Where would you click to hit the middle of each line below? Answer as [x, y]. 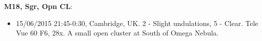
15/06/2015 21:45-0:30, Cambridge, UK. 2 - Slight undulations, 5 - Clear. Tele [137, 23]
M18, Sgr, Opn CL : [38, 6]
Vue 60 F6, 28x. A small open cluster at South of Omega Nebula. [117, 33]
